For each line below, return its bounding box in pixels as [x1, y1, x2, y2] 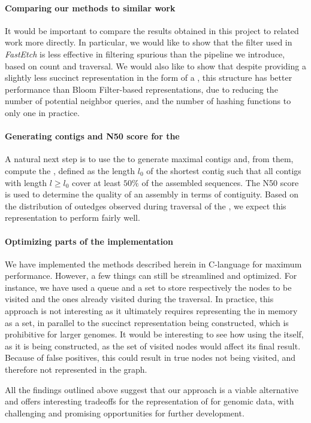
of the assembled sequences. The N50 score [141, 176, 299, 188]
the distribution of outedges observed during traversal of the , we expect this [5, 199, 286, 212]
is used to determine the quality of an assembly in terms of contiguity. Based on [5, 188, 298, 200]
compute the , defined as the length [5, 164, 135, 176]
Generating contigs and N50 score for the [5, 130, 180, 142]
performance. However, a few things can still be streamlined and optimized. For [5, 269, 297, 282]
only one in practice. [5, 106, 80, 118]
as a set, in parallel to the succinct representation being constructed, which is [5, 316, 289, 328]
